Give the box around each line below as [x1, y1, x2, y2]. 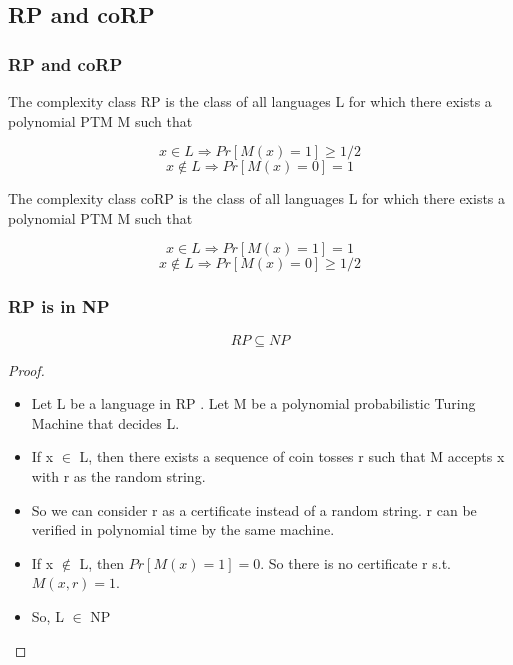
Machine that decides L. [31, 412, 180, 433]
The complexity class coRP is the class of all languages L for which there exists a [8, 188, 506, 209]
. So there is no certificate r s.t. [260, 552, 451, 573]
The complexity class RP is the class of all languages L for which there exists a [8, 91, 492, 111]
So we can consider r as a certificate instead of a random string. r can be [31, 499, 477, 520]
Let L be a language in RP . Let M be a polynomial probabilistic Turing [31, 393, 476, 414]
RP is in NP [8, 294, 110, 319]
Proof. [8, 359, 45, 380]
